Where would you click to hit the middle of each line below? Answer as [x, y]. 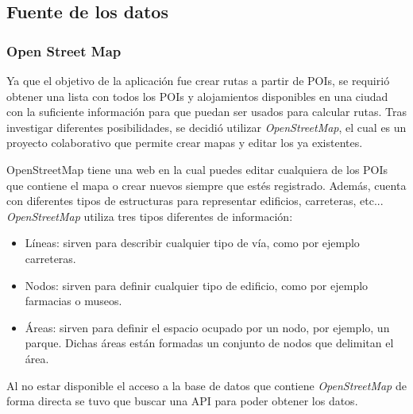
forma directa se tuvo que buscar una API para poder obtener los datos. [182, 401]
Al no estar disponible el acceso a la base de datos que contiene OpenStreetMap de [206, 385]
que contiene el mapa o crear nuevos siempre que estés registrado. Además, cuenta [206, 185]
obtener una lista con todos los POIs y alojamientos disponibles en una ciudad [197, 96]
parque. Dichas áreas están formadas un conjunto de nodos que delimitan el [209, 343]
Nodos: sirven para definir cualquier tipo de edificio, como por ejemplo [197, 285]
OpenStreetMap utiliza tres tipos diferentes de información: [150, 216]
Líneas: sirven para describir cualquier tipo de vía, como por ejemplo [192, 243]
